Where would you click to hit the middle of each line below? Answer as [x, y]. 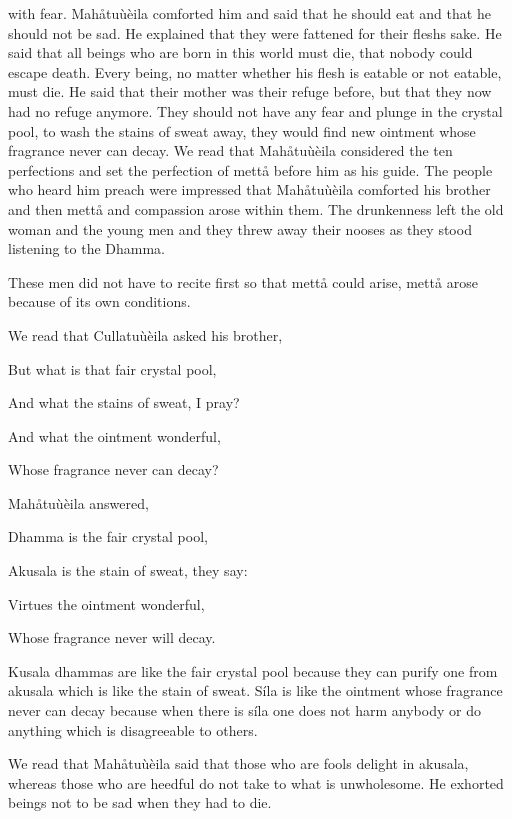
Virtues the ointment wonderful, [106, 603]
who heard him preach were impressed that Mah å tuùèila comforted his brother [249, 189]
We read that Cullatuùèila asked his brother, [145, 334]
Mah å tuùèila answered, [78, 502]
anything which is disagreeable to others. [133, 729]
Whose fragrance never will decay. [112, 637]
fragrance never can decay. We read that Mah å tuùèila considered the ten [230, 150]
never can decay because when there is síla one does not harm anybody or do [244, 710]
